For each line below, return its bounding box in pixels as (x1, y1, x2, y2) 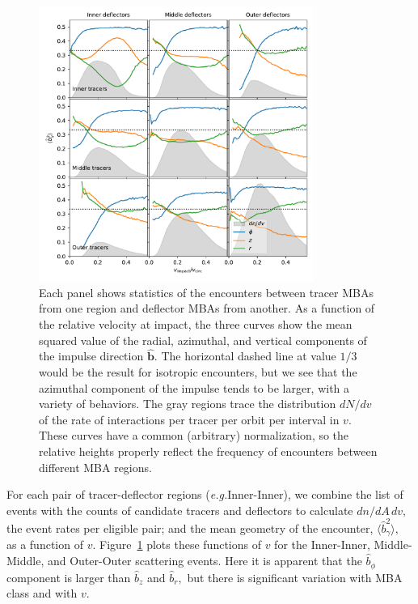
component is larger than (6, 568, 131, 585)
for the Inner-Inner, (274, 536, 370, 553)
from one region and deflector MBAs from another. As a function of (39, 300, 375, 317)
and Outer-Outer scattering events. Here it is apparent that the (47, 552, 362, 569)
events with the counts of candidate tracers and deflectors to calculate (6, 501, 353, 518)
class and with (6, 585, 78, 602)
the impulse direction (39, 347, 144, 364)
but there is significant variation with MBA (187, 568, 403, 585)
